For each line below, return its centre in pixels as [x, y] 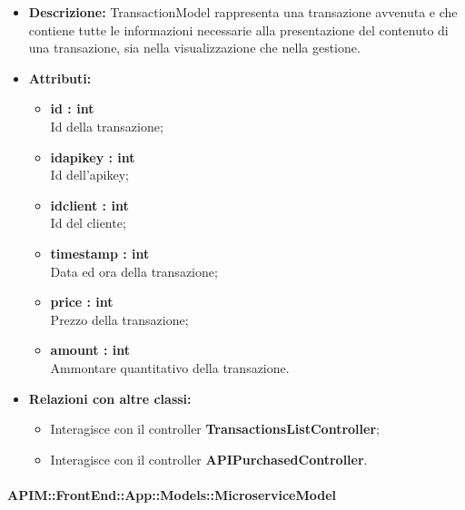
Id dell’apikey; [89, 175]
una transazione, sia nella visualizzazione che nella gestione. [194, 48]
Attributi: [60, 78]
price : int [82, 302]
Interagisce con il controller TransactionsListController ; [215, 429]
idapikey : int [93, 157]
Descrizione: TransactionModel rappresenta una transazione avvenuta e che [243, 12]
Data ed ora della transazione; [134, 271]
